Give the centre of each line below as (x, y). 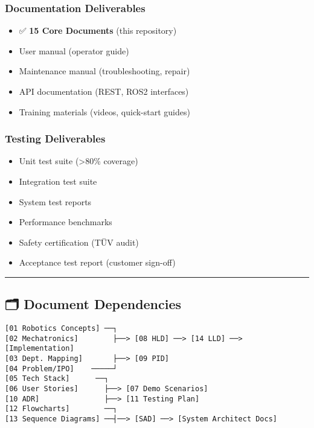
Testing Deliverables (55, 139)
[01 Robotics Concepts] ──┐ (61, 329)
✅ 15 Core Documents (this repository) (98, 30)
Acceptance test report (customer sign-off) (97, 262)
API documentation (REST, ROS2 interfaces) (104, 91)
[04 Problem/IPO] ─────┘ (61, 369)
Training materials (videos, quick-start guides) (104, 111)
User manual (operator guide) (74, 50)
